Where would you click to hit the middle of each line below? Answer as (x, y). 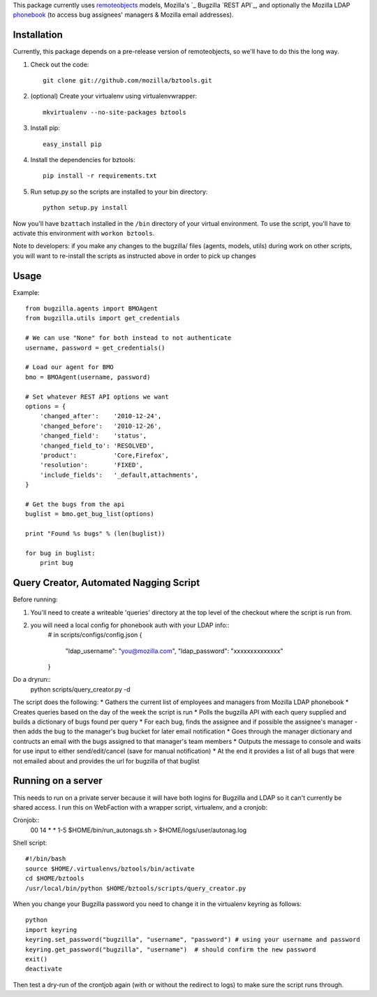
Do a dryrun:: (32, 680)
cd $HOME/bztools (55, 878)
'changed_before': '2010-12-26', (101, 426)
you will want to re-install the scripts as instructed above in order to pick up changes (134, 256)
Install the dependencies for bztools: (83, 160)
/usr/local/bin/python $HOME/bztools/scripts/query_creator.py (136, 888)
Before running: (35, 600)
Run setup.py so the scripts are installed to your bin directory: (119, 192)
